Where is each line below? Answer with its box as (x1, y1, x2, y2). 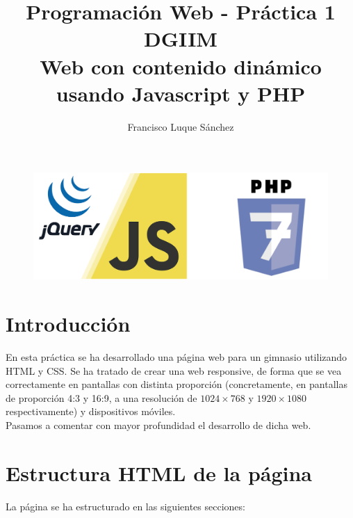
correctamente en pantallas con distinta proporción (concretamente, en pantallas (6, 377, 347, 391)
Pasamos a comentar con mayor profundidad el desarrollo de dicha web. (6, 417, 311, 432)
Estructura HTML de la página (6, 458, 313, 487)
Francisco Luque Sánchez (127, 119, 234, 133)
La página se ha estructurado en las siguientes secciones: (6, 499, 245, 513)
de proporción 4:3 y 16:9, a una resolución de (6, 390, 197, 405)
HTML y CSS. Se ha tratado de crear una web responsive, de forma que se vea (6, 363, 342, 378)
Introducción (6, 309, 131, 338)
